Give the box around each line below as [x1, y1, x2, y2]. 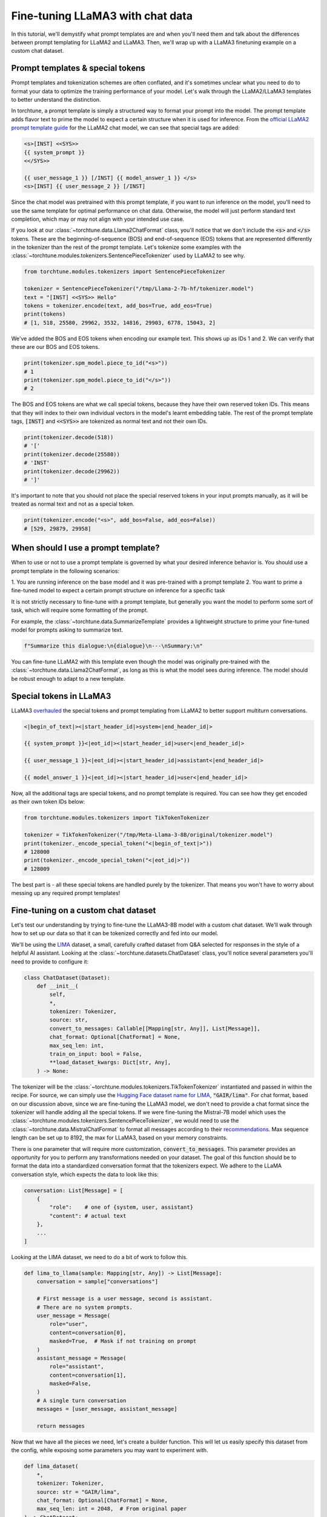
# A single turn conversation [36, 1397, 127, 1404]
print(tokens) [24, 311, 66, 318]
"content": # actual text [49, 1212, 127, 1219]
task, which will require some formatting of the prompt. [11, 607, 148, 614]
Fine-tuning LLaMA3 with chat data [11, 9, 193, 22]
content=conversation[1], [49, 1371, 127, 1379]
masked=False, [49, 1380, 91, 1387]
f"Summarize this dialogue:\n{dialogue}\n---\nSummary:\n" [24, 642, 203, 649]
